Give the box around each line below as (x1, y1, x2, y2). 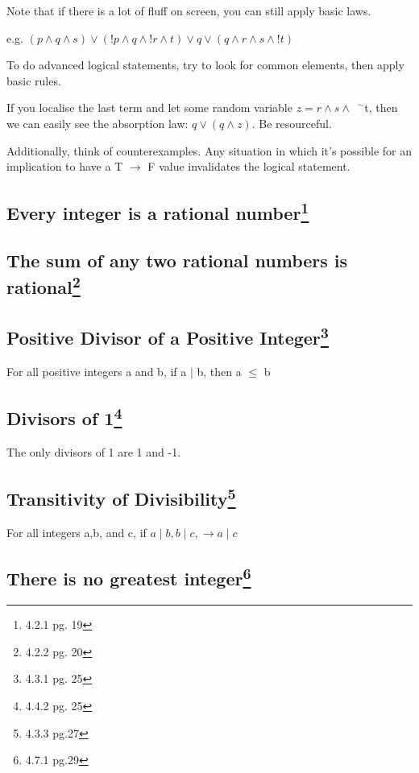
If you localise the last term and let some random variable (6, 99, 292, 116)
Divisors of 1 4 (6, 402, 122, 430)
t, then (364, 99, 398, 116)
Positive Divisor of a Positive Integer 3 (6, 322, 329, 350)
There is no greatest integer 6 (6, 563, 251, 591)
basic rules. (6, 72, 61, 89)
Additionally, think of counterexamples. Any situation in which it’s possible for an (6, 142, 412, 159)
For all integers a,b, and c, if (6, 523, 147, 540)
